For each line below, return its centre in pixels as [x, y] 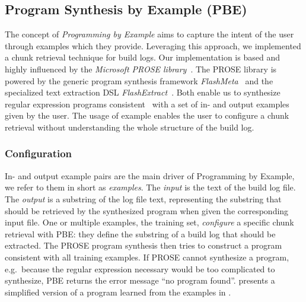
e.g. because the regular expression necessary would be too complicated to [140, 268]
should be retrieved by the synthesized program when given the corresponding [147, 210]
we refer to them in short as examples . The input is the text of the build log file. [150, 187]
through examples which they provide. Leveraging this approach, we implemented [153, 45]
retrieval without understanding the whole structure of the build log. [130, 127]
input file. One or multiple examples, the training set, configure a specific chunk [149, 222]
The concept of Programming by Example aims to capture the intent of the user [149, 34]
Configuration [39, 153]
